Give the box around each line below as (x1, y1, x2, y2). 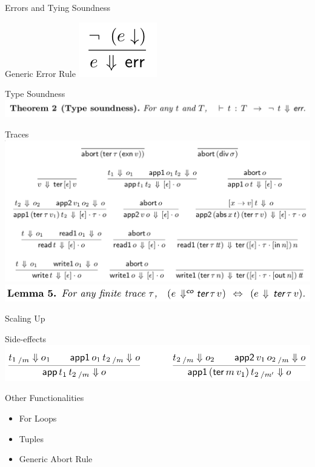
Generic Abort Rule (19, 452, 93, 465)
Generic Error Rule (5, 67, 76, 79)
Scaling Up (5, 312, 45, 325)
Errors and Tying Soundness (5, 1, 111, 13)
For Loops (19, 411, 57, 424)
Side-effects (5, 333, 47, 345)
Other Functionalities (5, 391, 84, 404)
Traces (5, 127, 29, 140)
